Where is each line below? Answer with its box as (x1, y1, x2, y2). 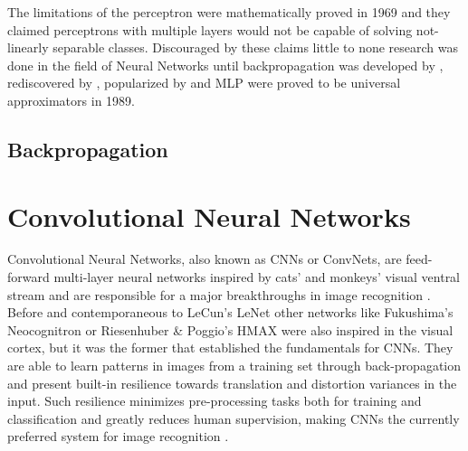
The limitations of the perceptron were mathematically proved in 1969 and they (7, 3, 451, 21)
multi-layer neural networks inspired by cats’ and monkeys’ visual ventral (53, 268, 461, 287)
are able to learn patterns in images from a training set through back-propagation (7, 356, 462, 375)
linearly (7, 38, 49, 57)
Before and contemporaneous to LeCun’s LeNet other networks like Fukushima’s (7, 303, 454, 322)
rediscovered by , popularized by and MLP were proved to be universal (7, 73, 401, 92)
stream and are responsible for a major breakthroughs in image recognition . (7, 285, 431, 304)
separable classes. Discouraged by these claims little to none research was (53, 38, 459, 57)
